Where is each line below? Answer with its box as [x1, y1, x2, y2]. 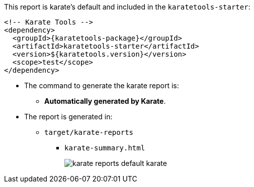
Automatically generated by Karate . [44, 97, 166, 105]
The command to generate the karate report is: [24, 81, 179, 90]
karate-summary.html [64, 144, 145, 152]
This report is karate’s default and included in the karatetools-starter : [4, 3, 250, 11]
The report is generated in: [24, 112, 113, 121]
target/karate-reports [44, 128, 134, 136]
